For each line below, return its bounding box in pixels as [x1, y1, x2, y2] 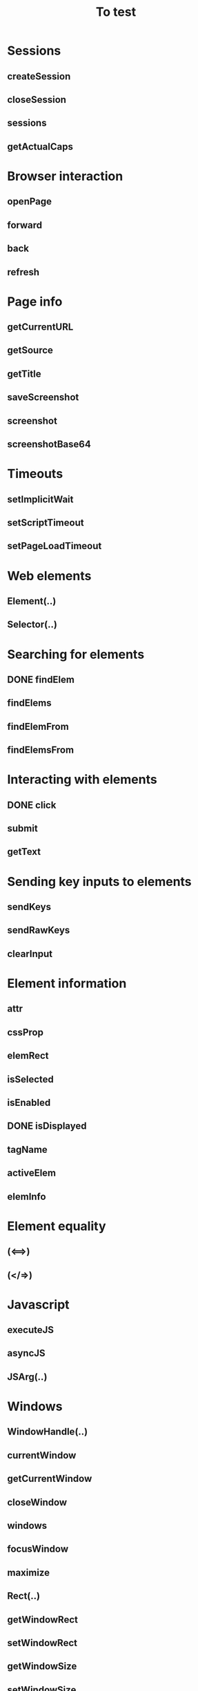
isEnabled [7, 1096, 51, 1108]
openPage [7, 196, 52, 208]
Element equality [7, 1218, 106, 1234]
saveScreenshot [7, 391, 79, 404]
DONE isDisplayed [7, 1120, 87, 1132]
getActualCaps [7, 141, 74, 152]
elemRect [7, 1050, 49, 1062]
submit [7, 822, 38, 835]
